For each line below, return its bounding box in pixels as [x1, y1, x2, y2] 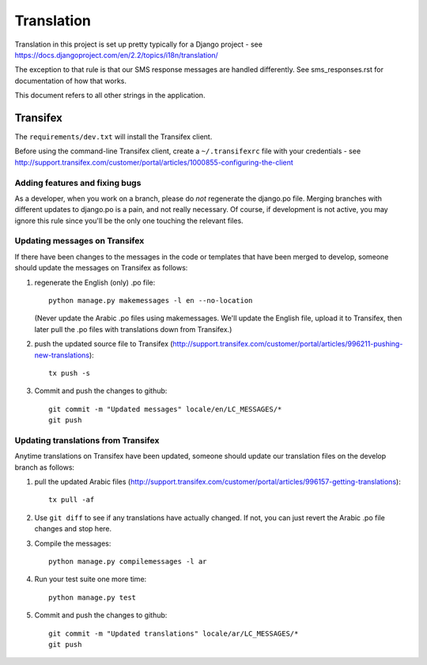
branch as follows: [14, 463, 75, 472]
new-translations [34, 350, 90, 360]
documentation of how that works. [14, 76, 127, 85]
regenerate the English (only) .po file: [34, 278, 156, 287]
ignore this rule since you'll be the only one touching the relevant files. [14, 216, 244, 225]
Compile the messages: [34, 538, 111, 548]
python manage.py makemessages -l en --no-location [48, 297, 253, 305]
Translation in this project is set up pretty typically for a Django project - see [14, 40, 263, 49]
